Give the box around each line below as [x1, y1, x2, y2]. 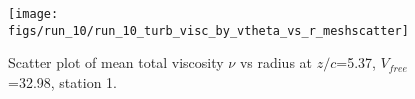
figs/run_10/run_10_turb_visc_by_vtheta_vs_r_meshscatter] [8, 23, 409, 38]
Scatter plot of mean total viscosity [8, 52, 224, 73]
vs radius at [239, 52, 313, 73]
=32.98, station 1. [8, 71, 117, 92]
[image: [8, 7, 59, 21]
